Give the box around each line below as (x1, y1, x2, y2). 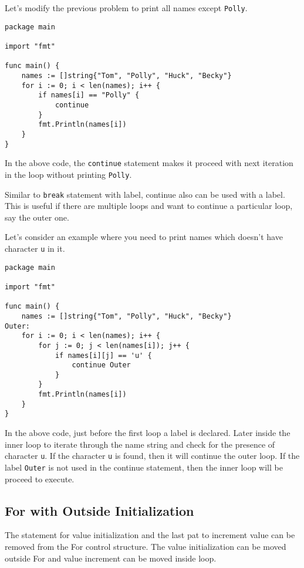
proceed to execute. (5, 472, 75, 485)
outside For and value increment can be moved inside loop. (5, 552, 217, 564)
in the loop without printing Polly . (5, 168, 132, 180)
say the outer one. (5, 211, 69, 223)
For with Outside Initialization (5, 501, 194, 519)
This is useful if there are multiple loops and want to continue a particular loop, (5, 200, 293, 212)
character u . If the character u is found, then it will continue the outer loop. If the (5, 449, 300, 462)
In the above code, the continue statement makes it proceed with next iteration (5, 157, 293, 169)
